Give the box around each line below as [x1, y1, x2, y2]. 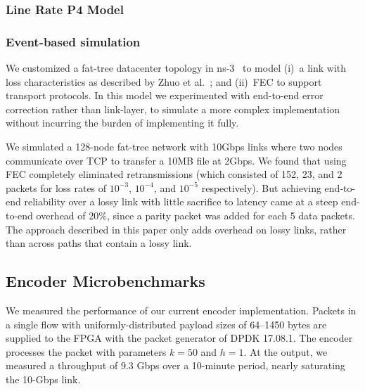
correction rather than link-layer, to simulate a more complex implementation [6, 101, 340, 116]
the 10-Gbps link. [6, 371, 81, 386]
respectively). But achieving [201, 180, 321, 195]
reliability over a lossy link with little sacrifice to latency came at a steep [24, 194, 338, 209]
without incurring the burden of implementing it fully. [6, 115, 239, 130]
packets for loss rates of [6, 180, 107, 195]
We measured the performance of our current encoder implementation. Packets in [6, 302, 357, 317]
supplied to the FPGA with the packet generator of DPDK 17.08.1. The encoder [6, 331, 353, 345]
